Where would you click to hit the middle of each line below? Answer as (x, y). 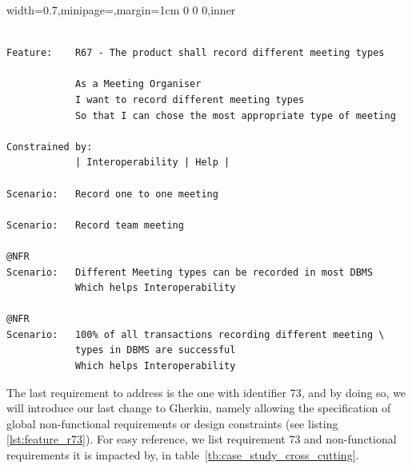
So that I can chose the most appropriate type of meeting (235, 115)
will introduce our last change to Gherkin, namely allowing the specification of (199, 408)
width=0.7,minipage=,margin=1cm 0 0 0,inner (121, 10)
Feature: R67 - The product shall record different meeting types (196, 53)
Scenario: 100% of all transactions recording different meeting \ (196, 334)
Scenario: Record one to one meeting (112, 194)
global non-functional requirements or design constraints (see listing (172, 423)
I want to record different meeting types (190, 99)
